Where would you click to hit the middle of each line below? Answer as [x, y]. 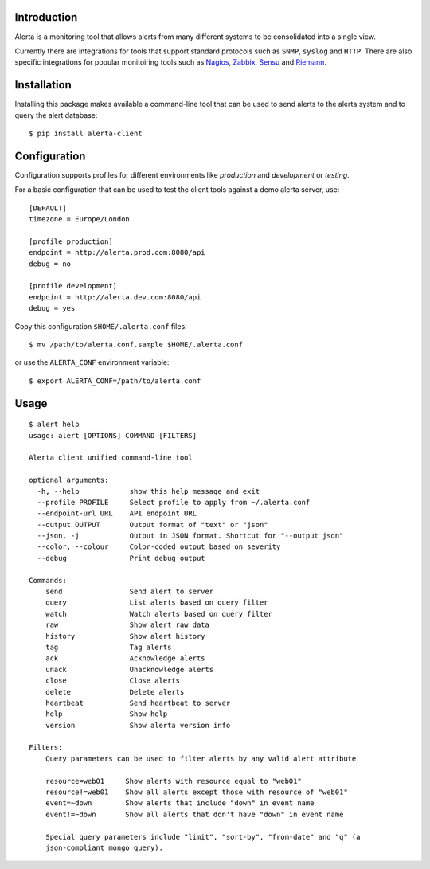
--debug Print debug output [121, 558]
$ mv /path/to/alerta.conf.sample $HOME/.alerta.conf [136, 344]
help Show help [106, 714]
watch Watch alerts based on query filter [158, 614]
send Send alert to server [129, 592]
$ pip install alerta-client [86, 133]
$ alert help [54, 425]
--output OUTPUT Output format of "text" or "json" [152, 525]
